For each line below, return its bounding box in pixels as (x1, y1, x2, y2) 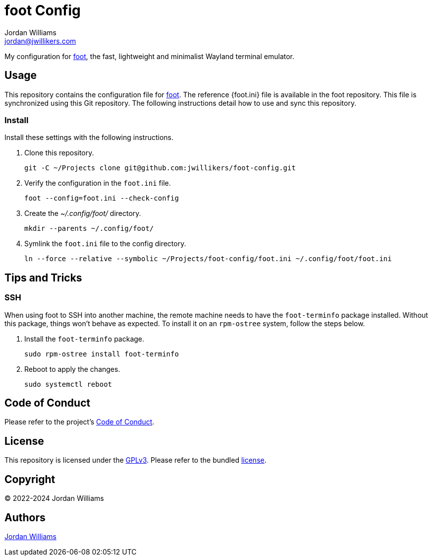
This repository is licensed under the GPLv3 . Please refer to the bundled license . (4, 456, 267, 465)
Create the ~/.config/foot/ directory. (24, 209, 141, 218)
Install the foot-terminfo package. (24, 334, 145, 343)
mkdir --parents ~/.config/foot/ (24, 224, 154, 233)
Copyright (4, 473, 55, 486)
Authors (4, 511, 46, 524)
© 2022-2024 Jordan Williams (4, 494, 104, 503)
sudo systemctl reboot (24, 380, 112, 388)
